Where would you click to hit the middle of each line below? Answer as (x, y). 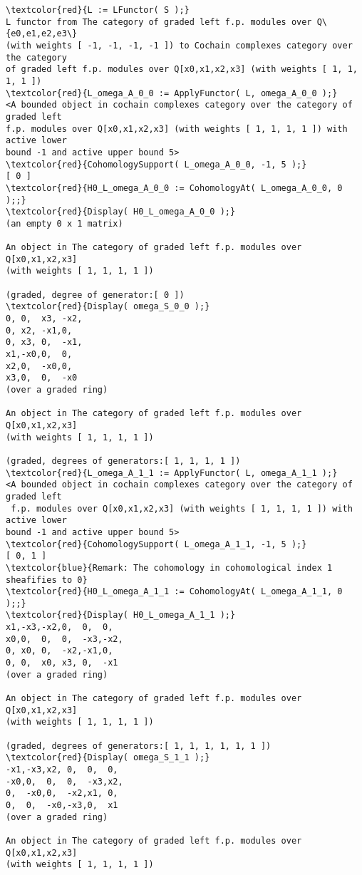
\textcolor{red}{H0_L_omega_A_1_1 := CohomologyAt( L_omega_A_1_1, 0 (174, 592)
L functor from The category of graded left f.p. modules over (159, 22)
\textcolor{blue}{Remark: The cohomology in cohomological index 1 (169, 568)
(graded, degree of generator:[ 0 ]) (95, 295)
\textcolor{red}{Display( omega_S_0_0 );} (108, 307)
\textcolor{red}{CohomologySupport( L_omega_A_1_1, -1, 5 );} (156, 544)
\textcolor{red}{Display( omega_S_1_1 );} (108, 758)
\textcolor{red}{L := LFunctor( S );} (98, 10)
